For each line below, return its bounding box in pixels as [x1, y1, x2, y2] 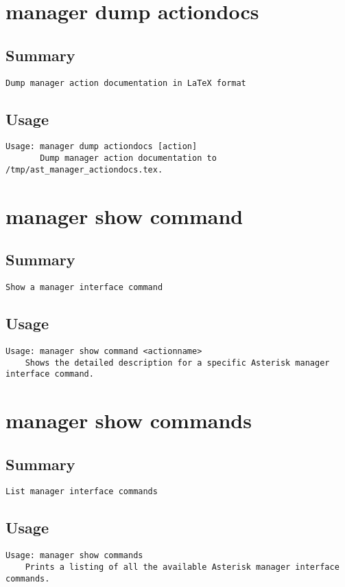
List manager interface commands [5, 487, 158, 497]
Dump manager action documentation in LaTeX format [5, 78, 246, 88]
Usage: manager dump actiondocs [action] [5, 142, 198, 152]
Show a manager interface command [5, 282, 163, 292]
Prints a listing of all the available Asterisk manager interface [25, 562, 340, 572]
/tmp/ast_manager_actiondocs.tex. [5, 164, 163, 175]
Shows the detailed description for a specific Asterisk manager [25, 357, 330, 368]
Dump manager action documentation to [40, 153, 217, 164]
